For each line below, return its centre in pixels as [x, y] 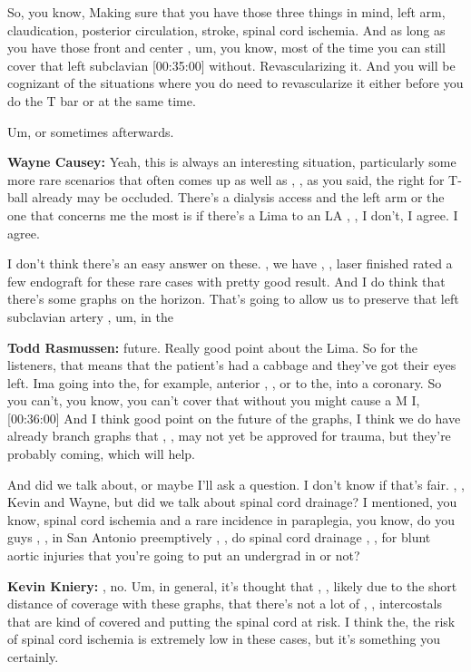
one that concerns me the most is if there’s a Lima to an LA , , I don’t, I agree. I [233, 214]
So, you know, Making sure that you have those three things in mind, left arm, [226, 12]
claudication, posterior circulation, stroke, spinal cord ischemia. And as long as [226, 29]
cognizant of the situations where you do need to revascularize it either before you [235, 83]
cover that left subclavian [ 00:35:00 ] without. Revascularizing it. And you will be [231, 65]
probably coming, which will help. [101, 454]
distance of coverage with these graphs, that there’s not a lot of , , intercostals [225, 604]
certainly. [33, 657]
